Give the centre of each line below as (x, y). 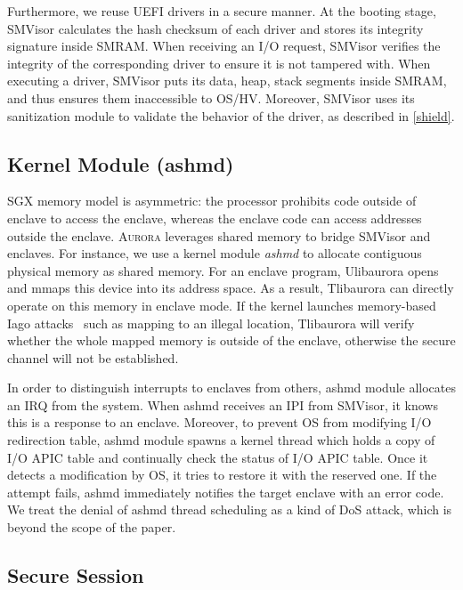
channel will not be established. (93, 357)
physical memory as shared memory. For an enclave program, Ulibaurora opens (223, 270)
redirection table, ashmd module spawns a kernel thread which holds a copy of (221, 440)
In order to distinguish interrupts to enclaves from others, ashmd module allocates (231, 388)
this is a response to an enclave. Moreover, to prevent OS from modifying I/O (219, 422)
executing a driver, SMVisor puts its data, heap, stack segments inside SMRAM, (227, 81)
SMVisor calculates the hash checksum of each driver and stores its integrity (215, 28)
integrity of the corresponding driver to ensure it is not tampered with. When (219, 63)
